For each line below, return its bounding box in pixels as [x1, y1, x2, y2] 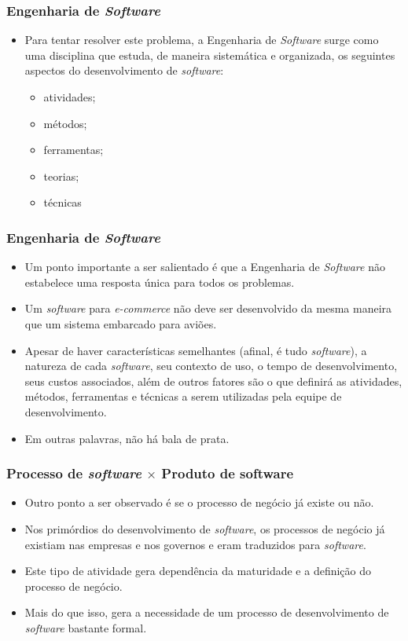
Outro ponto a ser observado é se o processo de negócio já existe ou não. [24, 494, 374, 511]
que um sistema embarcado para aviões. [24, 315, 217, 331]
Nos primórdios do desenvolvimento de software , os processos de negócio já [24, 520, 385, 537]
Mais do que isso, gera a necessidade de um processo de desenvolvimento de [24, 604, 389, 621]
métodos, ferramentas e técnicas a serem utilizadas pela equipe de [24, 388, 342, 405]
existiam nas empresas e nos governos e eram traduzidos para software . [24, 536, 366, 552]
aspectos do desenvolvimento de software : [24, 62, 224, 79]
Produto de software [161, 463, 294, 483]
